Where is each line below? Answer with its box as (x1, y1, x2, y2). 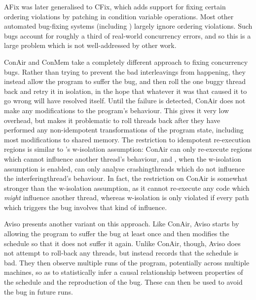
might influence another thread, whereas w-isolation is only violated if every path (4, 192, 249, 203)
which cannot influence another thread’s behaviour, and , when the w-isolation (4, 153, 241, 164)
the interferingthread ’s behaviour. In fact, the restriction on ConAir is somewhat (4, 173, 248, 183)
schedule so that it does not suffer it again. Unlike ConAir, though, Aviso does (4, 238, 241, 248)
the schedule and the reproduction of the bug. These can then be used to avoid (4, 277, 243, 287)
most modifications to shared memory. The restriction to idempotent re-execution (4, 134, 251, 144)
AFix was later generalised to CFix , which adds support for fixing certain (4, 1, 226, 11)
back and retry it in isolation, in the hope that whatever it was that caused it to (4, 86, 247, 96)
